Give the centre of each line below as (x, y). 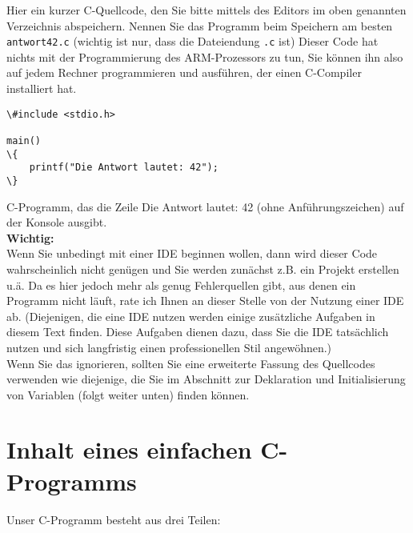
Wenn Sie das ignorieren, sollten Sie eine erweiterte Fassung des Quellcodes (191, 363)
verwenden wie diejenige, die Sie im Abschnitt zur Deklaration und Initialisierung (206, 379)
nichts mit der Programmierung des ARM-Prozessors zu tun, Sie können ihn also (205, 56)
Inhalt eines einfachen (129, 449)
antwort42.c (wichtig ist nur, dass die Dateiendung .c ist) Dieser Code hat (192, 41)
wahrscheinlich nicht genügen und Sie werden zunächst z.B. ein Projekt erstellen (203, 269)
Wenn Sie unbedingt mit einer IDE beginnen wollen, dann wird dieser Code (192, 253)
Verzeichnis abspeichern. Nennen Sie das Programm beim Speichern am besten (200, 25)
